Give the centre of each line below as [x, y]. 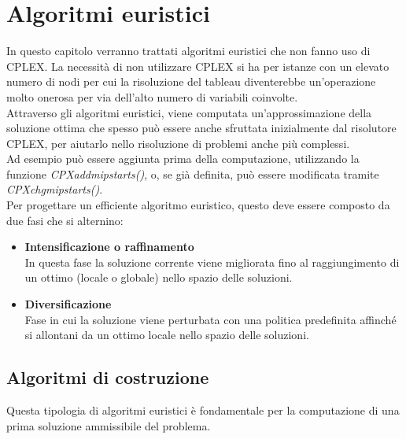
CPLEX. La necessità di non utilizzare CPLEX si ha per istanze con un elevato [198, 66]
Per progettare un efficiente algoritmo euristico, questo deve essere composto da [198, 205]
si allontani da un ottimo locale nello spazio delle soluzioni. [167, 335]
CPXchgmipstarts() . [55, 189]
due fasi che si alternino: [65, 220]
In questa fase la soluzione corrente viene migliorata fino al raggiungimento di [212, 262]
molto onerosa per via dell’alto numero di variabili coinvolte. [152, 96]
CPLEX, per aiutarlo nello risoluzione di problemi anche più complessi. [178, 143]
